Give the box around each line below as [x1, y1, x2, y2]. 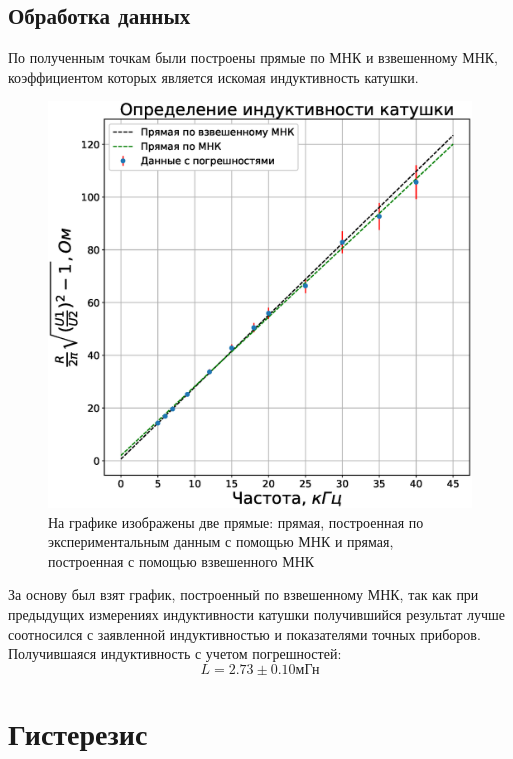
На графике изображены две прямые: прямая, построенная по [48, 511, 424, 532]
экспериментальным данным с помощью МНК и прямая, [48, 531, 394, 552]
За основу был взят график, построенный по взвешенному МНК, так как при [8, 584, 479, 605]
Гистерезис [8, 712, 148, 753]
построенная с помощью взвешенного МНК [48, 550, 315, 571]
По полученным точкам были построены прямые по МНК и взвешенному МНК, [8, 47, 498, 68]
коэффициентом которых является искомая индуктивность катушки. [8, 66, 419, 87]
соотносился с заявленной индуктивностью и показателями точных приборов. [8, 623, 481, 644]
